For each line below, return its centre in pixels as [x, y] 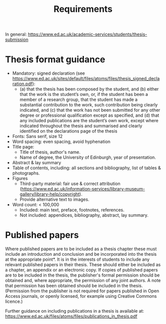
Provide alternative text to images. [55, 199]
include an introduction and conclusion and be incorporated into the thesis [81, 254]
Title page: [23, 147]
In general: [16, 34]
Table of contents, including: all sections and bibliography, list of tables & [86, 168]
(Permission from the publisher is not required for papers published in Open [82, 291]
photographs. [26, 173]
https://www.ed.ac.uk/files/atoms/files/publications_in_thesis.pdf [71, 316]
